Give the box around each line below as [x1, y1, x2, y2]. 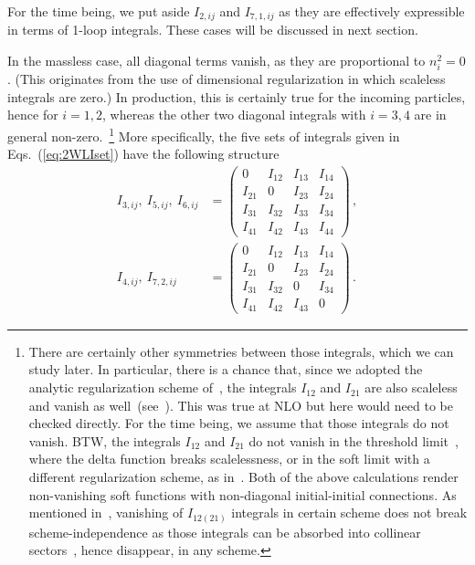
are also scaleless [364, 378, 458, 397]
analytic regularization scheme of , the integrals [28, 378, 297, 397]
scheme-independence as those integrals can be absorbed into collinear [28, 522, 421, 541]
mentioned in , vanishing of [28, 503, 184, 522]
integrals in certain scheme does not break [231, 503, 468, 522]
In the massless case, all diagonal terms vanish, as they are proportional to [7, 51, 426, 70]
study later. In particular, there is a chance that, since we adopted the [28, 360, 423, 379]
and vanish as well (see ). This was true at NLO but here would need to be [28, 395, 453, 414]
